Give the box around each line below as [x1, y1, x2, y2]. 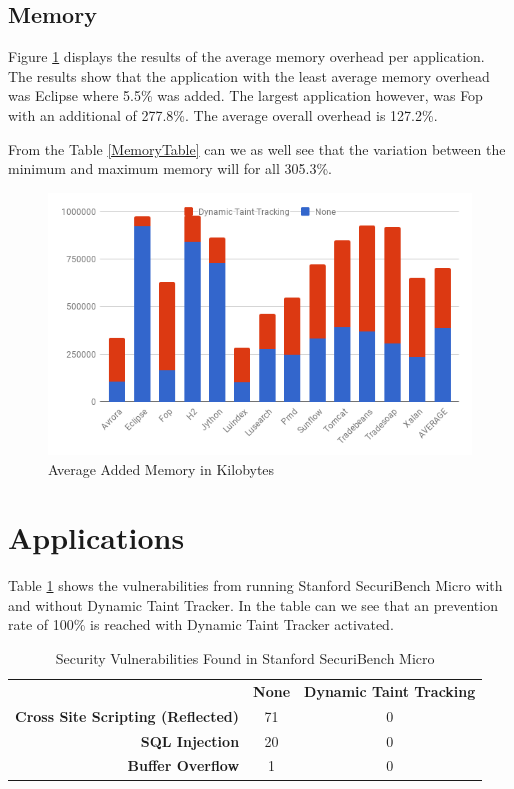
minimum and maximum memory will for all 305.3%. [8, 158, 333, 179]
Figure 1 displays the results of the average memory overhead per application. [8, 46, 485, 67]
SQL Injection [140, 730, 240, 751]
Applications [8, 517, 185, 558]
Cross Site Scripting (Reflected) [15, 705, 240, 726]
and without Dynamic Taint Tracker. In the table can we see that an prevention [8, 594, 498, 615]
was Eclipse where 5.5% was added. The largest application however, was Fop [8, 85, 483, 106]
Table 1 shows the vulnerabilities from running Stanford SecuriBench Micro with [8, 575, 503, 596]
